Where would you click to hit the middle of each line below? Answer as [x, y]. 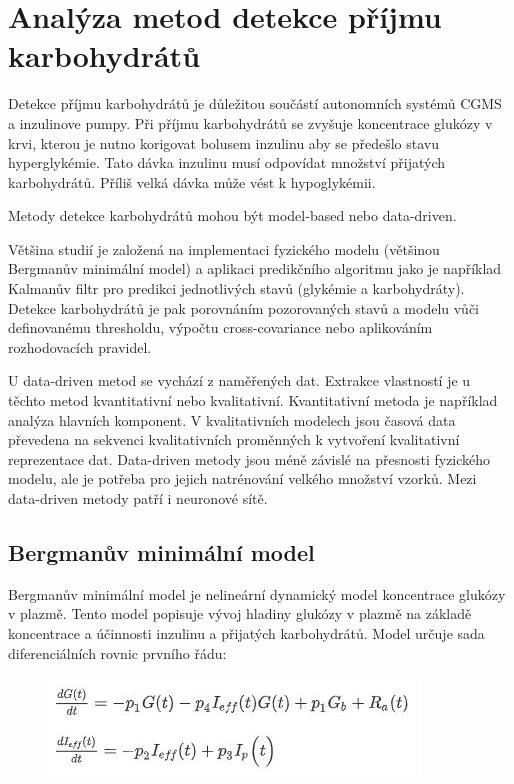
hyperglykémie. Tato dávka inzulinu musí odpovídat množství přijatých [227, 162]
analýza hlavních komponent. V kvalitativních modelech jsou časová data [232, 419]
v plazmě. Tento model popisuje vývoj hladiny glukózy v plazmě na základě [240, 613]
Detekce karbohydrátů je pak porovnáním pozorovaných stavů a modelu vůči [244, 307]
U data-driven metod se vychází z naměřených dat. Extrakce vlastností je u [239, 380]
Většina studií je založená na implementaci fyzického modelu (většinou [224, 248]
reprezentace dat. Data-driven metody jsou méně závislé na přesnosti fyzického [249, 458]
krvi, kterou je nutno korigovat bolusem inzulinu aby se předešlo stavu [223, 142]
